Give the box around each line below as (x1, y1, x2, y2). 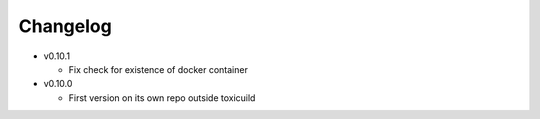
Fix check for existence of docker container (68, 63, 249, 75)
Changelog (18, 15, 112, 37)
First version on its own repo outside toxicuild (68, 91, 256, 104)
